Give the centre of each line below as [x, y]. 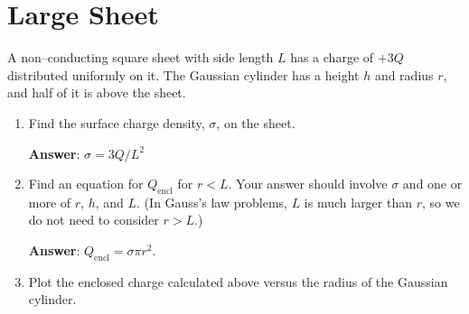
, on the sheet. [256, 122]
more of [50, 202]
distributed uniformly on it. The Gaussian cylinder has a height [183, 74]
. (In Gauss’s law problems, [212, 202]
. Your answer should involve [308, 184]
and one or [432, 184]
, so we [441, 202]
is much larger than [358, 202]
